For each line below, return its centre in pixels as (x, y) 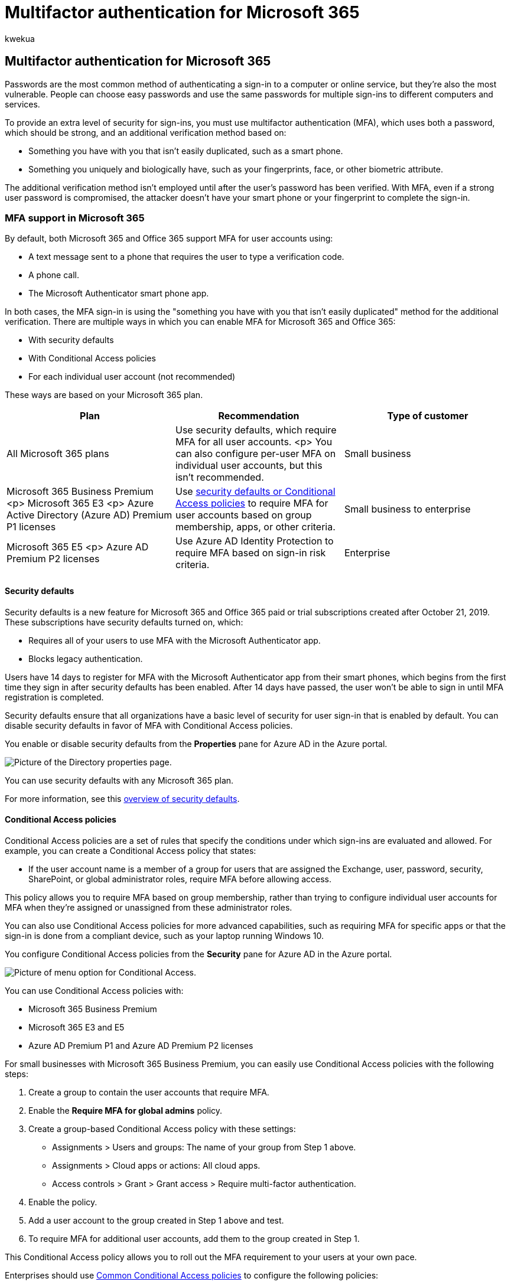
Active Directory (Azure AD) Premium (89, 515)
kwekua (20, 38)
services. (22, 104)
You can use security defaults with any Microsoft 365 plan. (119, 780)
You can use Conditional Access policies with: (94, 990)
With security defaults (71, 340)
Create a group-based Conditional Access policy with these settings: (162, 1129)
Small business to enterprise (407, 509)
